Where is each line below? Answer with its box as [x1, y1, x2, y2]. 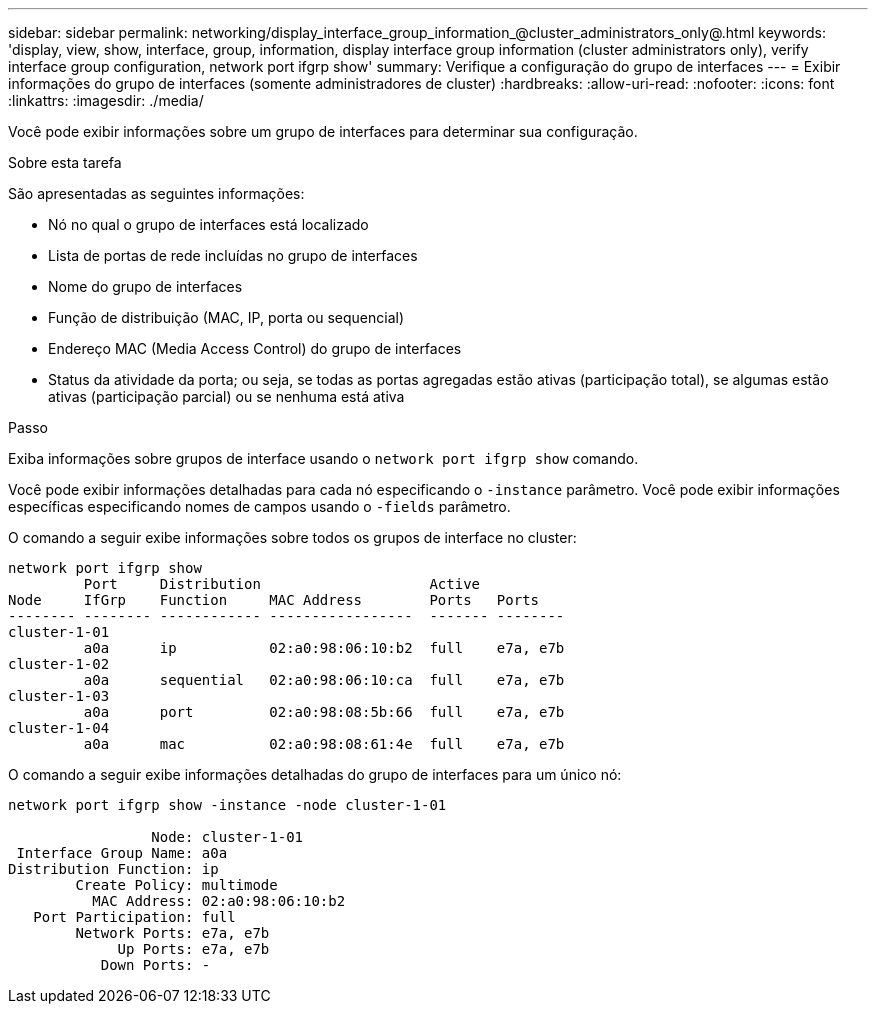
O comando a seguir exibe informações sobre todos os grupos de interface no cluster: [8, 529, 577, 546]
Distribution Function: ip [8, 861, 219, 877]
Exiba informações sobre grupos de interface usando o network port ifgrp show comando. [8, 450, 639, 467]
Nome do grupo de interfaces [48, 278, 243, 295]
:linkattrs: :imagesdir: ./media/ [8, 92, 204, 109]
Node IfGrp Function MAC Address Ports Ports [8, 592, 540, 608]
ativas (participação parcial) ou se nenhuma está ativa [48, 388, 405, 405]
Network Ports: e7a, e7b [75, 925, 270, 941]
